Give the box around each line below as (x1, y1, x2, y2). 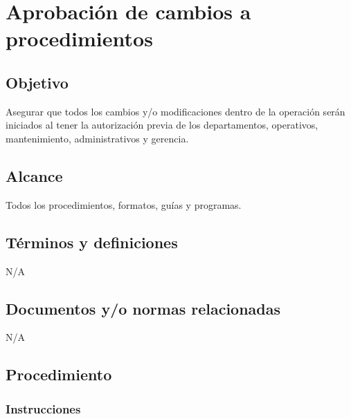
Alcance (6, 165, 63, 186)
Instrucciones (6, 400, 81, 417)
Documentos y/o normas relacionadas (6, 297, 281, 319)
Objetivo (6, 71, 69, 93)
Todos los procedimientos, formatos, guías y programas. (6, 197, 242, 212)
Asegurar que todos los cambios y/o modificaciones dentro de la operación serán (6, 104, 345, 118)
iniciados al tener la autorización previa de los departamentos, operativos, (6, 118, 318, 132)
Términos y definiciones (6, 231, 178, 252)
